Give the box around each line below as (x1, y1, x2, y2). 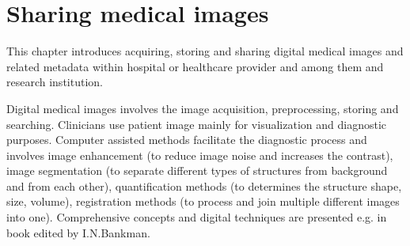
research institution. (6, 74, 103, 90)
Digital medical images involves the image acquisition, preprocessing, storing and (6, 100, 399, 116)
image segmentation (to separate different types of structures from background (6, 162, 388, 179)
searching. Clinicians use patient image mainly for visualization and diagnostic (6, 115, 386, 132)
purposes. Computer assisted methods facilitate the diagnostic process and (6, 131, 367, 148)
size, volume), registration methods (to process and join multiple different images (6, 193, 400, 210)
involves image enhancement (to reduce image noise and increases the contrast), (6, 146, 393, 163)
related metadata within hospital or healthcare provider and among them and (6, 58, 384, 74)
